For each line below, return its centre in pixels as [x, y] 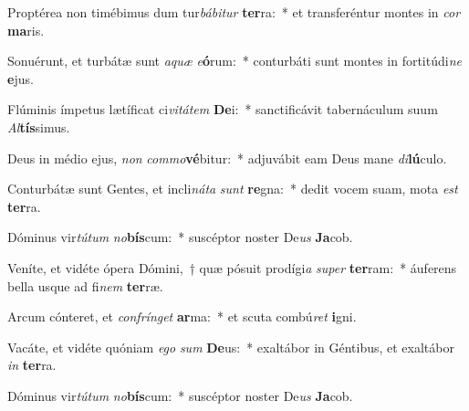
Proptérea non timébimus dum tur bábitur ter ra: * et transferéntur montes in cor [234, 12]
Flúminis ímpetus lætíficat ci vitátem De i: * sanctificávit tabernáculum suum [223, 109]
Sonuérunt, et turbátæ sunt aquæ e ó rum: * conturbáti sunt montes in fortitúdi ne [234, 61]
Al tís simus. [39, 126]
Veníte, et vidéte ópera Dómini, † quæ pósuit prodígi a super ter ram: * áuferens [232, 267]
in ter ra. [32, 365]
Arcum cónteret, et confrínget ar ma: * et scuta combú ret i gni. [182, 316]
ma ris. [26, 30]
